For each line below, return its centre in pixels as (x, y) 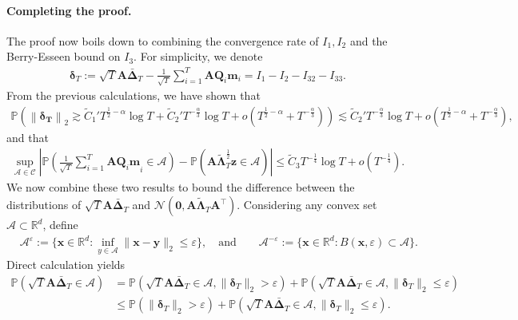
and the (369, 40)
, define (60, 225)
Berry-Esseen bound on (64, 56)
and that (28, 137)
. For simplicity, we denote (198, 56)
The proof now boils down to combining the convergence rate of (163, 40)
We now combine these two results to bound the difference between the (181, 187)
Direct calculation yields (66, 265)
